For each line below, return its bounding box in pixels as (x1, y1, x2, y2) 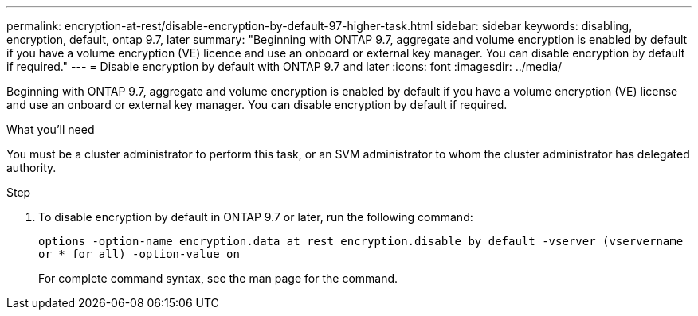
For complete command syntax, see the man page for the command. (38, 271, 398, 285)
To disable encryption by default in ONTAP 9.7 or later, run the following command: (38, 210, 473, 224)
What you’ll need (6, 123, 95, 136)
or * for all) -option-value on (38, 248, 240, 260)
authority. (6, 161, 57, 174)
